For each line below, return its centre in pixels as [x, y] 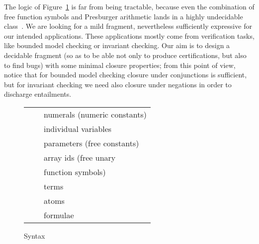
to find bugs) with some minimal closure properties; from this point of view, [120, 65]
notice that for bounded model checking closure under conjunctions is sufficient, [126, 75]
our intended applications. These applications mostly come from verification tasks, [129, 35]
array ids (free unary [80, 157]
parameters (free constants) [91, 143]
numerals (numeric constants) [95, 114]
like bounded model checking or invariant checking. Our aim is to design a [117, 45]
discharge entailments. [38, 94]
